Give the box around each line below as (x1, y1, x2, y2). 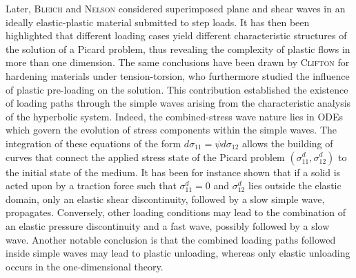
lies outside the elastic (248, 178, 342, 193)
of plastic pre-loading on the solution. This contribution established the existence (6, 82, 348, 96)
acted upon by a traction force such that (6, 178, 177, 193)
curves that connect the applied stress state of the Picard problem (6, 149, 285, 164)
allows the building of (242, 136, 333, 150)
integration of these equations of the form (6, 136, 181, 150)
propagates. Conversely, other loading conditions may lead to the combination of (6, 205, 346, 220)
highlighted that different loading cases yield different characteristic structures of (6, 28, 347, 43)
